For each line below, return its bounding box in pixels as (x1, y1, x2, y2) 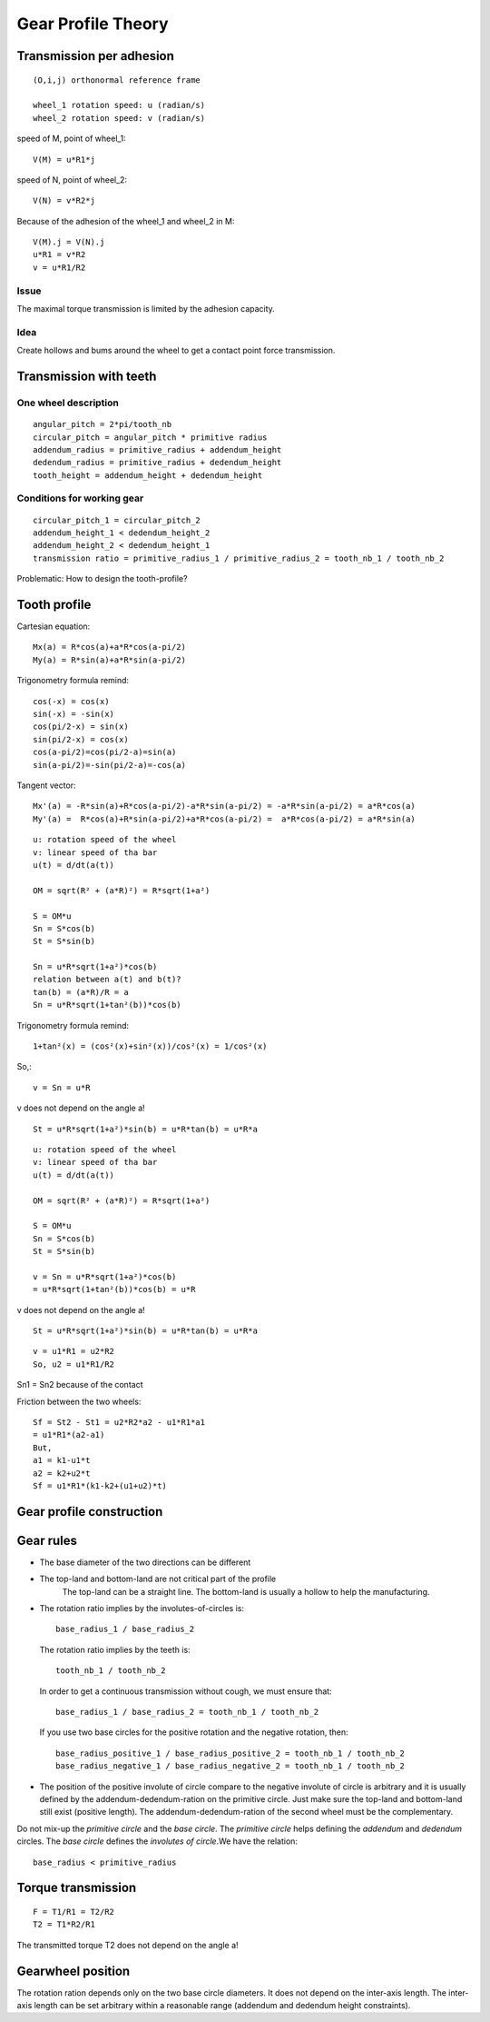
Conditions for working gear (16, 492, 144, 504)
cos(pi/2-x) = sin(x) (33, 722, 129, 732)
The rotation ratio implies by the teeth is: (39, 1644, 191, 1655)
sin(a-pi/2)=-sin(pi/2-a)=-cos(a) (33, 760, 186, 770)
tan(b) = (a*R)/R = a (33, 987, 129, 997)
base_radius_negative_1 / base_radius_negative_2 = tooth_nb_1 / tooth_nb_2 (55, 1761, 406, 1771)
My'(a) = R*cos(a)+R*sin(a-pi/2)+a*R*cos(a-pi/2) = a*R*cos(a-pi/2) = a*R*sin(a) (33, 813, 416, 824)
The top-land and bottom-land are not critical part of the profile (39, 1573, 277, 1585)
